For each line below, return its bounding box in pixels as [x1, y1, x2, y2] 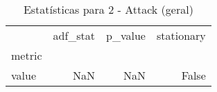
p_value [106, 27, 146, 43]
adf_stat [53, 27, 96, 43]
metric [11, 47, 42, 63]
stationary [156, 27, 206, 43]
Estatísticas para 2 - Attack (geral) [23, 1, 193, 17]
